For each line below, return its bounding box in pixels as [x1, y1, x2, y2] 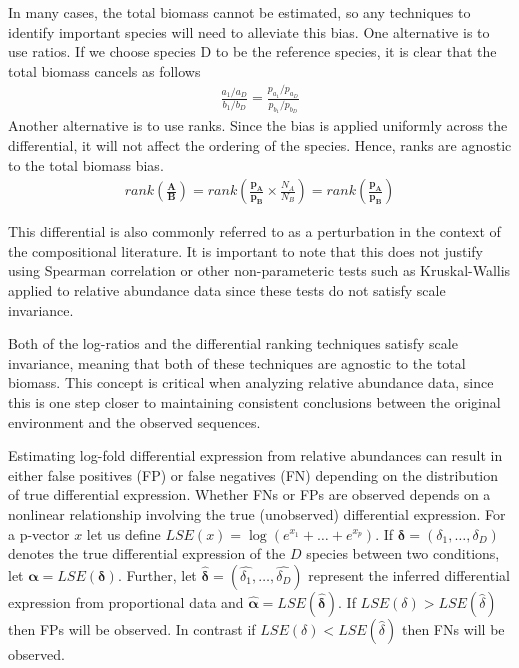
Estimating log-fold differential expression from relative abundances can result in [8, 445, 503, 466]
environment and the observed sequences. [8, 411, 261, 432]
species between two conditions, [306, 543, 500, 564]
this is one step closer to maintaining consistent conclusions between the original [8, 391, 501, 412]
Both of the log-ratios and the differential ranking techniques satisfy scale [8, 333, 458, 354]
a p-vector [8, 523, 70, 544]
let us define [86, 523, 161, 544]
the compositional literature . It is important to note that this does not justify [8, 240, 483, 261]
